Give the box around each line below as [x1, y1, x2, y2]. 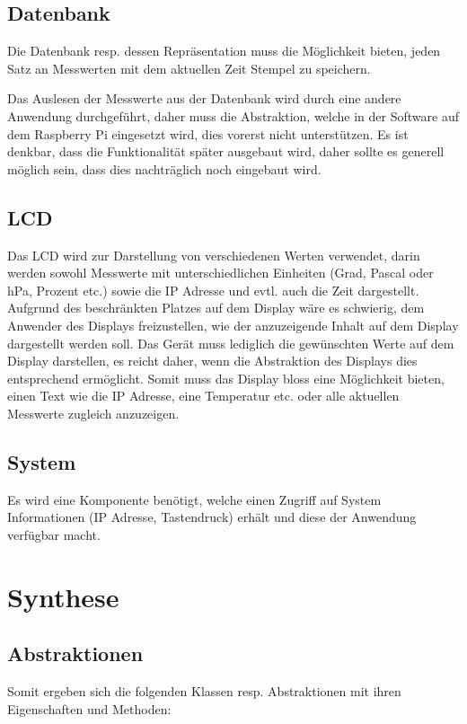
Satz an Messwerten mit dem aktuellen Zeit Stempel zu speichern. [7, 58, 371, 77]
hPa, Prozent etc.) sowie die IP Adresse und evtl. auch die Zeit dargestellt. [7, 280, 419, 299]
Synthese [7, 578, 119, 614]
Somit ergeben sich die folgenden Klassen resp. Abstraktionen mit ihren [7, 682, 401, 701]
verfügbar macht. [7, 525, 101, 543]
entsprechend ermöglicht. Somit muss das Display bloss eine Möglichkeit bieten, [7, 368, 445, 387]
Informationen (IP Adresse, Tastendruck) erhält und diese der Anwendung [7, 508, 417, 526]
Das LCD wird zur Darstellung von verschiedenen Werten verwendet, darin [7, 245, 420, 264]
